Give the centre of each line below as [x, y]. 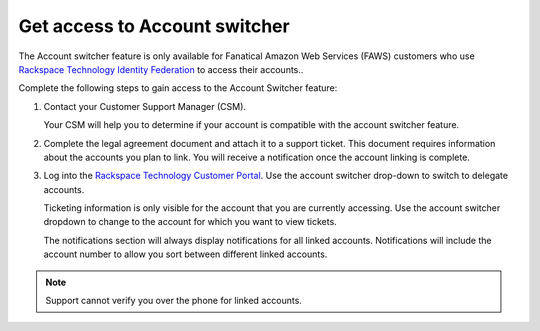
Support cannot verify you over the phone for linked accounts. [173, 301]
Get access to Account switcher [154, 26]
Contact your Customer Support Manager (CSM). [145, 106]
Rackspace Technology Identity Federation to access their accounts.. [161, 69]
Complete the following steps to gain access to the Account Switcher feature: [178, 88]
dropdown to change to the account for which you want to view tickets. [190, 222]
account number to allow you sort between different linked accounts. [185, 254]
